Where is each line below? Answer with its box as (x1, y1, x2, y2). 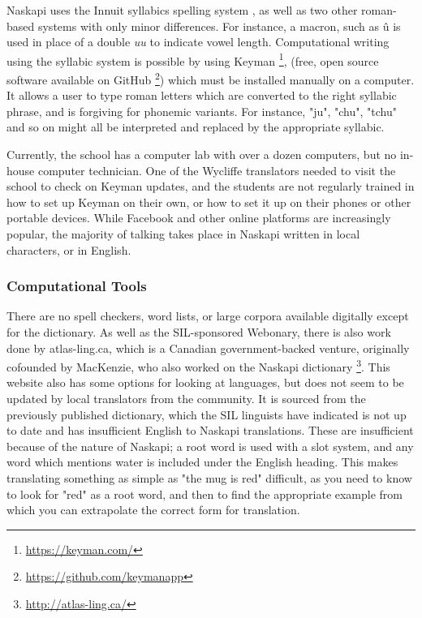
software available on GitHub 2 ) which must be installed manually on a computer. (6, 69, 415, 88)
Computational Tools (6, 276, 147, 296)
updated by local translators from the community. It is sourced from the (6, 390, 366, 407)
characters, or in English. (6, 241, 131, 258)
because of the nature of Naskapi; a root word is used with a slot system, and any (6, 437, 414, 454)
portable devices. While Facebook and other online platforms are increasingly (6, 209, 391, 226)
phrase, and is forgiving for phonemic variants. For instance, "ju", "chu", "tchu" (6, 102, 397, 119)
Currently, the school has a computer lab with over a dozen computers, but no (6, 146, 397, 163)
